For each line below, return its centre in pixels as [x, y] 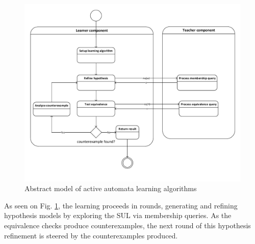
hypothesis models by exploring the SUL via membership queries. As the [118, 215]
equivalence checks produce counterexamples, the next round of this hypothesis [127, 225]
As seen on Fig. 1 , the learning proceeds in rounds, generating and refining [121, 205]
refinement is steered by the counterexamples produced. [91, 235]
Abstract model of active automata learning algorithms [111, 188]
